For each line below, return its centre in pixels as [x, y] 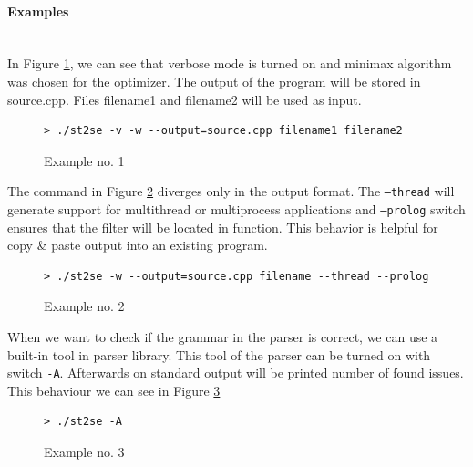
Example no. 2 [84, 306]
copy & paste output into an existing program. [138, 245]
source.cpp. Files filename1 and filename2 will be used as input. [185, 99]
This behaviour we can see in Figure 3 [114, 390]
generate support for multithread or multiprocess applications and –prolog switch [236, 209]
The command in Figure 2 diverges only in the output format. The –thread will [231, 191]
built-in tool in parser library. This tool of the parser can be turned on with [219, 354]
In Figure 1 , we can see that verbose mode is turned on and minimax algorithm [230, 63]
